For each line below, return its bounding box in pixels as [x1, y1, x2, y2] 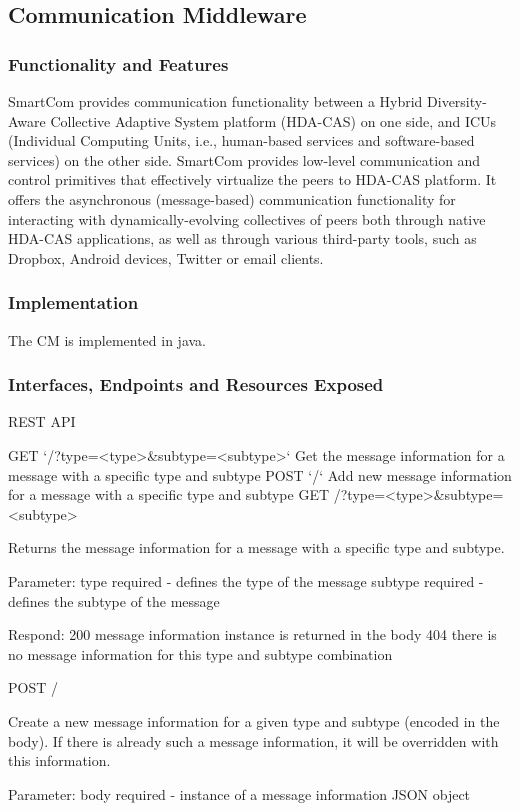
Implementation [8, 290, 139, 315]
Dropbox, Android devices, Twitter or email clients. [8, 247, 324, 268]
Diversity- [427, 91, 487, 111]
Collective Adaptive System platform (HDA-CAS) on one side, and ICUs [50, 110, 497, 131]
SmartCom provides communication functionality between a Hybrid [8, 91, 423, 111]
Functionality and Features [8, 51, 229, 76]
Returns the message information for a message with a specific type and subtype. [8, 537, 505, 558]
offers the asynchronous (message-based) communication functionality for [8, 188, 456, 209]
